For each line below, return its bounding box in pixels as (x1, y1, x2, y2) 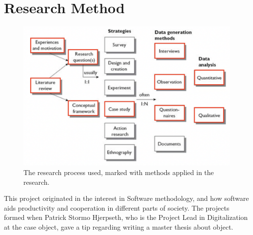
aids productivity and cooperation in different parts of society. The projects (4, 202, 230, 213)
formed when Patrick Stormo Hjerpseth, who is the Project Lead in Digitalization (4, 212, 248, 222)
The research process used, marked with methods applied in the (23, 167, 214, 177)
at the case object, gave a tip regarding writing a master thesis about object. (4, 221, 234, 232)
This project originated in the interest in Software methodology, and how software (4, 193, 249, 203)
